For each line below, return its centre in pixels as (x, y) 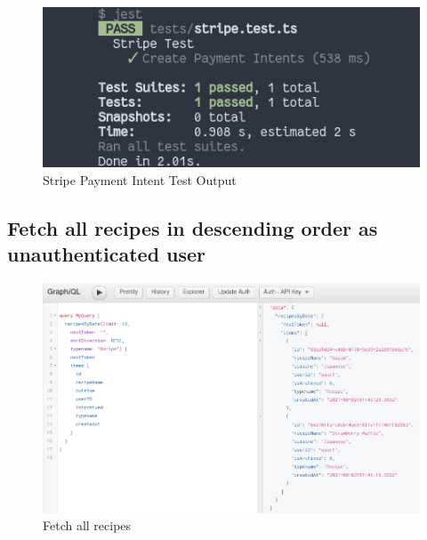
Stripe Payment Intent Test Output (140, 179)
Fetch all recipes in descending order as (193, 227)
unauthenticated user (107, 254)
